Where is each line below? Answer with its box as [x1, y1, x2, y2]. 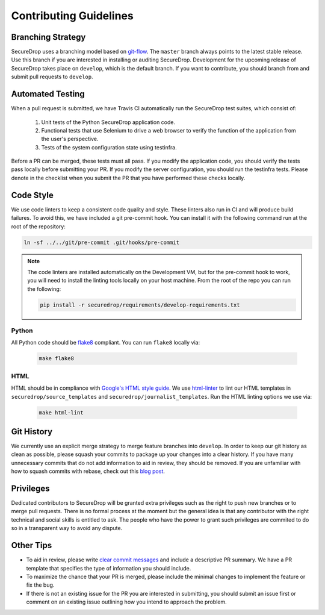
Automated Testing [11, 89, 85, 99]
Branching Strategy [11, 32, 86, 42]
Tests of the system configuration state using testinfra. [41, 143, 177, 151]
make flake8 [39, 355, 75, 362]
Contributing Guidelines [11, 9, 134, 22]
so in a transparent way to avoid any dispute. [11, 525, 123, 532]
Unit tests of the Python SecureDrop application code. [41, 118, 176, 126]
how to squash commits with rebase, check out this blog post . [11, 467, 166, 475]
